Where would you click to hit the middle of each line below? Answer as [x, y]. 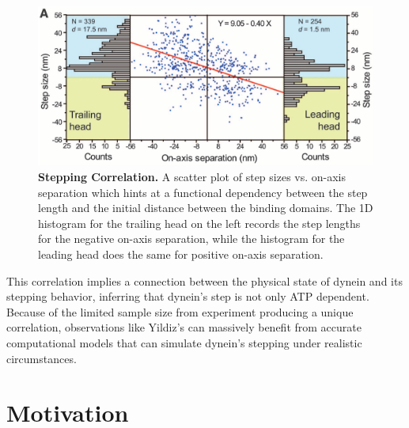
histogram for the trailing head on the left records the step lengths [199, 223]
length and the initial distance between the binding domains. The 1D [206, 208]
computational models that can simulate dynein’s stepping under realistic [184, 342]
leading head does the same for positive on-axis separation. [181, 254]
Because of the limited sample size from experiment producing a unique [180, 311]
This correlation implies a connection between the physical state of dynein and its [204, 280]
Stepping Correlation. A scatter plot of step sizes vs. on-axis [192, 177]
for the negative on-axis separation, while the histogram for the [191, 239]
